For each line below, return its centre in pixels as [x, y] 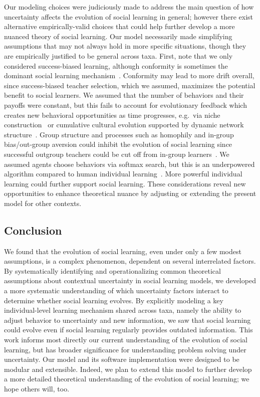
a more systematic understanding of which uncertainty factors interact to [116, 290]
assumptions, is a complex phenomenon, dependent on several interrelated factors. [130, 261]
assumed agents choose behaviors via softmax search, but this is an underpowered [129, 164]
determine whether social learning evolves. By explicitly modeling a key [114, 300]
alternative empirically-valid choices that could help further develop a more [119, 26]
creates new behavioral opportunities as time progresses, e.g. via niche [112, 115]
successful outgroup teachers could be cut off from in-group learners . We [117, 154]
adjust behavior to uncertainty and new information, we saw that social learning [127, 320]
